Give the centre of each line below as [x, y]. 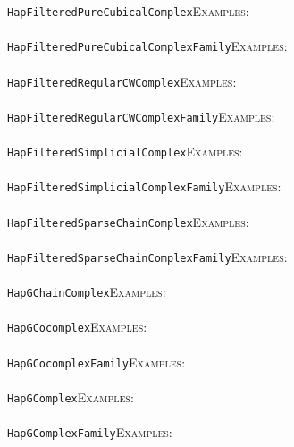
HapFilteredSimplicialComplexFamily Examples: [144, 186]
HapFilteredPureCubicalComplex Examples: [128, 11]
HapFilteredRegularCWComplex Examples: [122, 81]
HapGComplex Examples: [71, 396]
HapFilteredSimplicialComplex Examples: [125, 151]
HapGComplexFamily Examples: [90, 432]
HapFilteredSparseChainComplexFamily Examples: [147, 256]
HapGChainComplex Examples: [87, 291]
